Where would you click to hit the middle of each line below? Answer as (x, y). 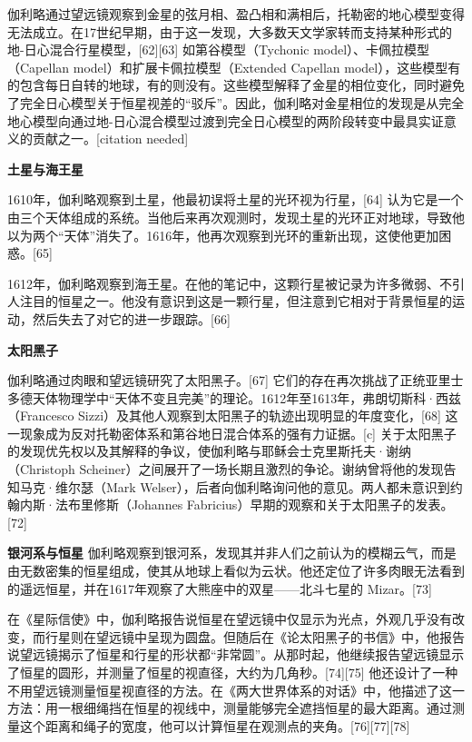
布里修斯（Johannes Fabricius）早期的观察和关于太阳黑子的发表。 (261, 505)
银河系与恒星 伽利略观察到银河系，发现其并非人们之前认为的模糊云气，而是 (232, 553)
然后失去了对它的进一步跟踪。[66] (131, 318)
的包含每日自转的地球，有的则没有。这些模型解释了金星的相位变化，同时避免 (236, 85)
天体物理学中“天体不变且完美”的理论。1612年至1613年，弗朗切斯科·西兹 (247, 397)
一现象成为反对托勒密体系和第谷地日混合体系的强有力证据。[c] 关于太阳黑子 (232, 433)
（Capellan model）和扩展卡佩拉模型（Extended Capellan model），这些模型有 (234, 67)
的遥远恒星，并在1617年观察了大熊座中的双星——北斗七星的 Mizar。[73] (220, 588)
